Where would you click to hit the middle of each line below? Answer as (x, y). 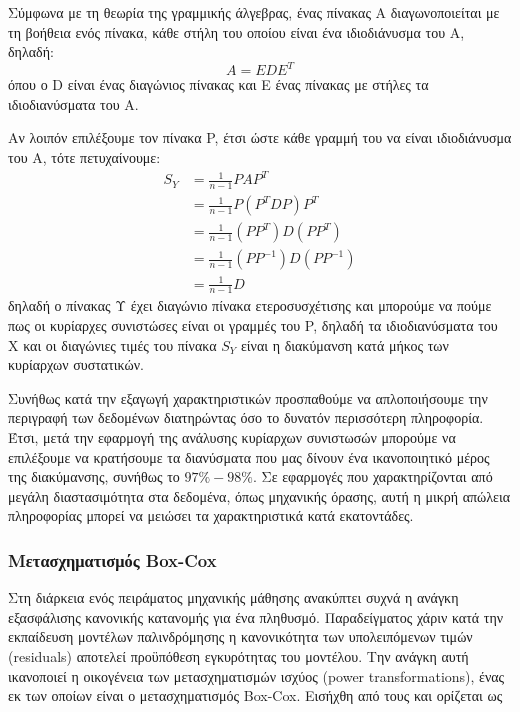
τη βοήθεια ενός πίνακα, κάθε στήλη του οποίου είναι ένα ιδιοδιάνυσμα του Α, (236, 31)
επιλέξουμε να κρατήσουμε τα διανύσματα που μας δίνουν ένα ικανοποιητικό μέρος (249, 456)
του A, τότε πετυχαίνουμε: (84, 157)
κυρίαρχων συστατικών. (76, 364)
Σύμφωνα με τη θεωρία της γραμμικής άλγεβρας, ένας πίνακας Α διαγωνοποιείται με (254, 12)
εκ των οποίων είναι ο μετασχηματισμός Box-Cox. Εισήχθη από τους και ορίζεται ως (255, 695)
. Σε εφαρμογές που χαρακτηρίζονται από (373, 476)
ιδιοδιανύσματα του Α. (73, 103)
